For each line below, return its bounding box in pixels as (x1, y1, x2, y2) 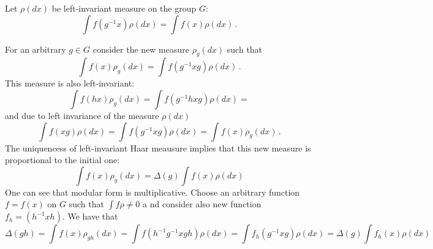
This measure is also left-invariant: (5, 77, 135, 90)
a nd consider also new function (143, 197, 262, 210)
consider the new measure (92, 42, 189, 55)
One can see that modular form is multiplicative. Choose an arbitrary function (5, 185, 300, 198)
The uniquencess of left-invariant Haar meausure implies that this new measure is (5, 141, 311, 154)
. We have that (62, 210, 118, 223)
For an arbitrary (5, 42, 66, 55)
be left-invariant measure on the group (51, 2, 197, 14)
